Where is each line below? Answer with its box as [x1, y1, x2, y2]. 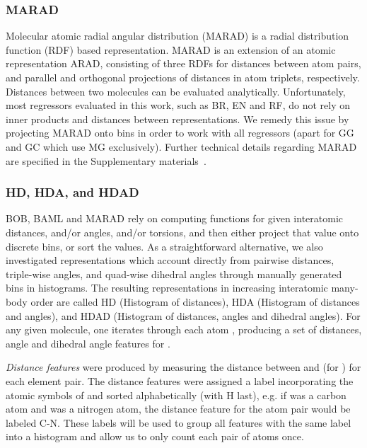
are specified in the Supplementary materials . [6, 153, 206, 168]
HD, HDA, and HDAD [6, 183, 139, 201]
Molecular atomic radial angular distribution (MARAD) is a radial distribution [6, 28, 349, 43]
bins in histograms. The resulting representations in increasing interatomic [6, 280, 328, 295]
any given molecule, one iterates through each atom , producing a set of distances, [6, 322, 362, 337]
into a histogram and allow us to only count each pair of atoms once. [6, 429, 304, 444]
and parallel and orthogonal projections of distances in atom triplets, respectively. [6, 70, 360, 84]
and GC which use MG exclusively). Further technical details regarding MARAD [6, 139, 357, 154]
